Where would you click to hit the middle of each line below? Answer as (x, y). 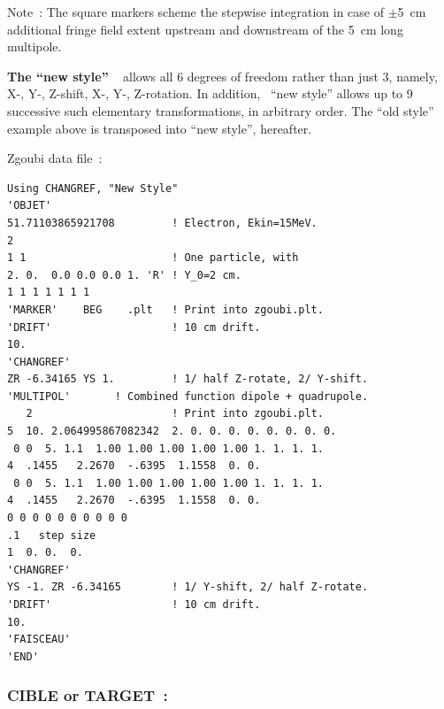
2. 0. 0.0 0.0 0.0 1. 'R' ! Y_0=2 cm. (124, 275)
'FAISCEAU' (39, 640)
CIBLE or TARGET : (88, 695)
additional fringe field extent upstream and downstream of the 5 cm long (205, 29)
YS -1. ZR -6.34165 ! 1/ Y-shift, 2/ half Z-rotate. (188, 587)
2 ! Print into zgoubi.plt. (175, 414)
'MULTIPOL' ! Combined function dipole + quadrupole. (188, 396)
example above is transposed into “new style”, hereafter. (160, 128)
